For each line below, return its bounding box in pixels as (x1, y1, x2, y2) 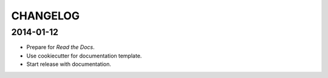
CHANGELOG (11, 9, 80, 22)
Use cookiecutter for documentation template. (26, 52, 142, 59)
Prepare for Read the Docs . (26, 44, 95, 51)
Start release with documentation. (26, 60, 112, 68)
